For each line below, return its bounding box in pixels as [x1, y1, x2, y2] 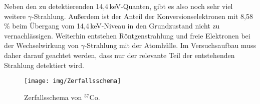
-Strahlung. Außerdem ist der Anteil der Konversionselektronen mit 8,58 [32, 10, 253, 21]
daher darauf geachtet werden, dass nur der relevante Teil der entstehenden [4, 49, 235, 60]
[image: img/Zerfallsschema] [24, 77, 121, 85]
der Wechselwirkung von [4, 40, 79, 50]
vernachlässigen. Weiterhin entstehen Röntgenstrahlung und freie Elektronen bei [4, 30, 250, 40]
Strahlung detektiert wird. [4, 59, 84, 70]
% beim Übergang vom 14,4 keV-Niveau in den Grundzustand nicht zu [4, 20, 220, 31]
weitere [4, 10, 26, 21]
